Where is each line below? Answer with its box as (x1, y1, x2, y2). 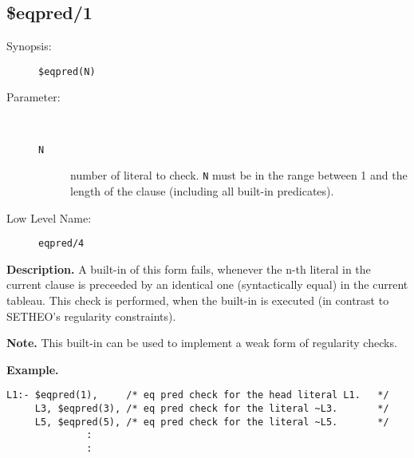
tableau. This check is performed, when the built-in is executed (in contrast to (6, 291, 389, 308)
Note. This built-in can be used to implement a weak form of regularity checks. (6, 334, 397, 351)
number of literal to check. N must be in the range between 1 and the (70, 167, 408, 184)
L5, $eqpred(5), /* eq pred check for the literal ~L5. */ (34, 416, 389, 428)
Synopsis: (6, 38, 52, 54)
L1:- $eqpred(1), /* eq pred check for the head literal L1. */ (6, 389, 389, 401)
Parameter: (6, 89, 61, 105)
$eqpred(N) (38, 65, 96, 77)
